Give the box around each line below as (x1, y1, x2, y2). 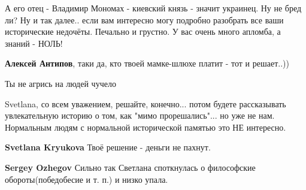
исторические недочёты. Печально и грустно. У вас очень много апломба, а (5, 25, 281, 38)
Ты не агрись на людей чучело (5, 77, 116, 89)
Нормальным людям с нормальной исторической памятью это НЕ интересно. (5, 120, 286, 133)
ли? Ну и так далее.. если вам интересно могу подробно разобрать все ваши (5, 13, 284, 26)
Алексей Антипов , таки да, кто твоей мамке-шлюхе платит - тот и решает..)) (5, 57, 289, 70)
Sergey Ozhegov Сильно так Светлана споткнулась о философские (5, 161, 256, 173)
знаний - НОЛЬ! (5, 37, 63, 49)
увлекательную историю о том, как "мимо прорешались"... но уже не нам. (5, 109, 275, 122)
